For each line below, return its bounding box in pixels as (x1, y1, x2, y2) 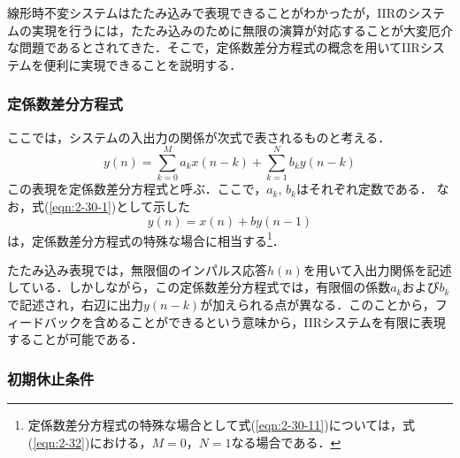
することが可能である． (7, 330, 143, 348)
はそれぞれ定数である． (295, 179, 433, 198)
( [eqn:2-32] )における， (27, 432, 152, 451)
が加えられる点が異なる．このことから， (200, 294, 435, 313)
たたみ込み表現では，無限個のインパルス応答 (7, 260, 267, 279)
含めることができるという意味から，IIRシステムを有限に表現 (93, 312, 446, 331)
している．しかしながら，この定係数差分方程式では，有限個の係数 (7, 278, 391, 296)
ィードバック (7, 312, 81, 331)
